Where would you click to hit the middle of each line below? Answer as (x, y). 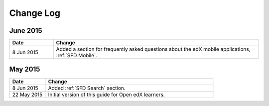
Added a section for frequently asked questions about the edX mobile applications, (153, 49)
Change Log (35, 13)
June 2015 (26, 31)
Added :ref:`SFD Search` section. (87, 88)
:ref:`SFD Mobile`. (77, 56)
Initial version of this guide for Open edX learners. (106, 95)
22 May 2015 (27, 95)
